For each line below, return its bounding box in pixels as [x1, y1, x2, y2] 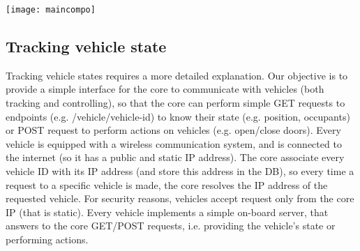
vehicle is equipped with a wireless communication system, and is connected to [6, 136, 342, 151]
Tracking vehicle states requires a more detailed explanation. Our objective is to [6, 68, 348, 82]
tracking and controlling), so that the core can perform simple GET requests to [6, 96, 345, 110]
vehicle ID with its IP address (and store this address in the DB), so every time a [6, 164, 354, 178]
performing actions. [6, 231, 89, 246]
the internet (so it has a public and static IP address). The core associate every [6, 150, 345, 165]
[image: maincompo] [6, 5, 96, 15]
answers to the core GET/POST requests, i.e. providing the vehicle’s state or [6, 218, 336, 233]
